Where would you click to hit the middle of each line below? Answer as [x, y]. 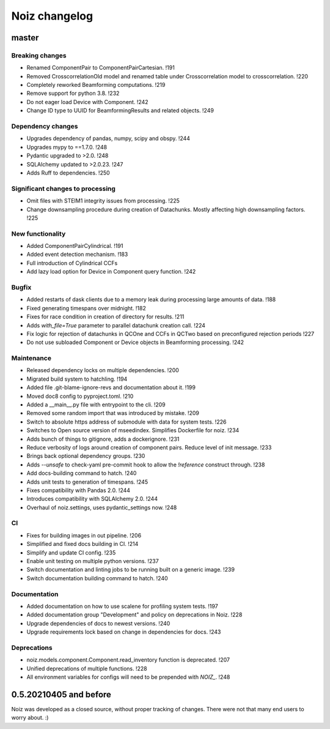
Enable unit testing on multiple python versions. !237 [93, 561]
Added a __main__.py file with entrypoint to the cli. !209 [96, 405]
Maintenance [31, 358]
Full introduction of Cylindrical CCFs [72, 263]
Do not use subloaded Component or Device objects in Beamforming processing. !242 [135, 342]
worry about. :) [30, 718]
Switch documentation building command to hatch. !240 [97, 578]
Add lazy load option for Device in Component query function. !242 [111, 272]
